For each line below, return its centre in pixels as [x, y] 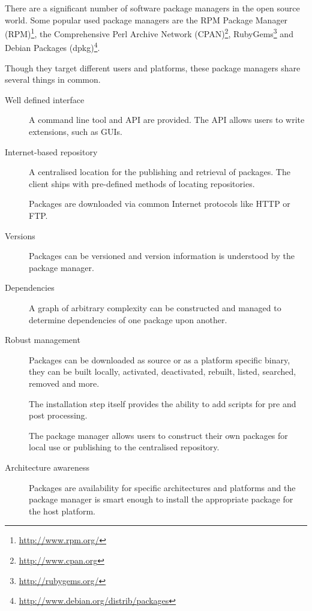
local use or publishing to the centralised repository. [124, 447]
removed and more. [64, 383]
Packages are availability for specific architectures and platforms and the [162, 487]
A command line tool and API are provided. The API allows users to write [167, 120]
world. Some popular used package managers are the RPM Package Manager [146, 19]
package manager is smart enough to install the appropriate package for [161, 499]
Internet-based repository [51, 151]
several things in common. [53, 79]
